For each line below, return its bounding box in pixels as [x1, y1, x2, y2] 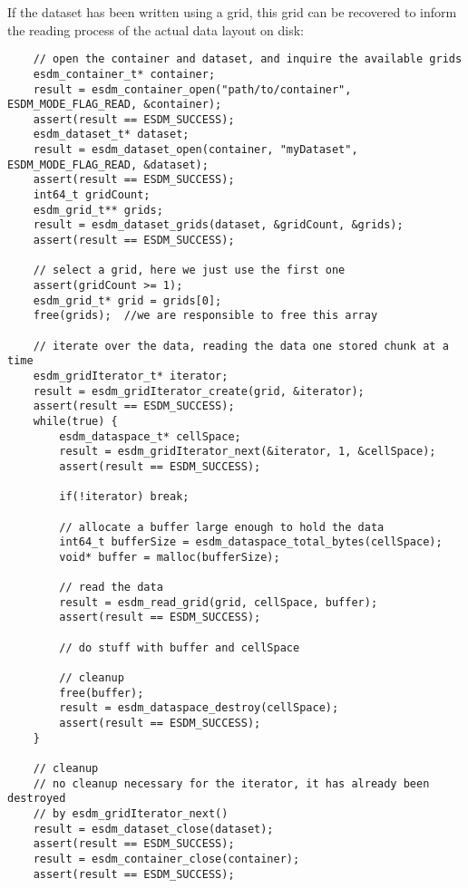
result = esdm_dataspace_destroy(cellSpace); [59, 701, 339, 715]
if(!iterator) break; [59, 490, 190, 504]
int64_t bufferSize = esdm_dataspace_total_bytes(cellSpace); [59, 536, 443, 549]
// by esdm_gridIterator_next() [33, 807, 229, 820]
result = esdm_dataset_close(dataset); [33, 822, 274, 835]
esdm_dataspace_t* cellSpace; [59, 430, 241, 443]
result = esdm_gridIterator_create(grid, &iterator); [33, 384, 365, 398]
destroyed [7, 792, 66, 806]
